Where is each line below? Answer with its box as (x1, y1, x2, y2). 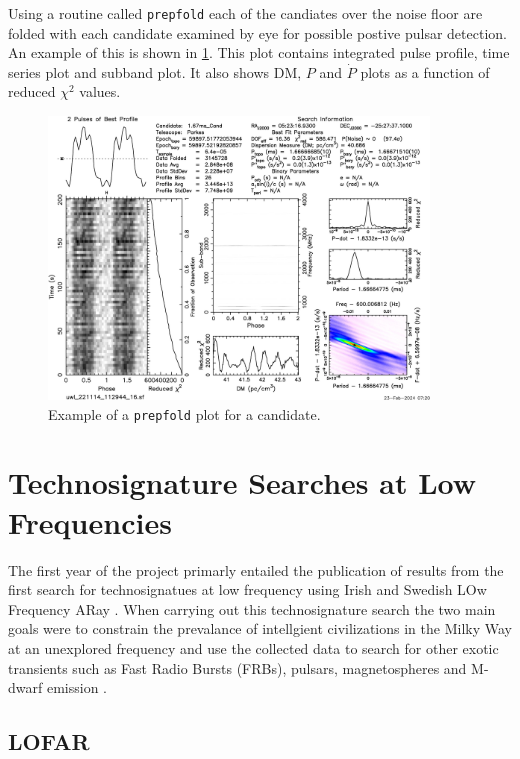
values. (79, 81, 121, 102)
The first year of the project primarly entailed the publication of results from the (8, 559, 504, 580)
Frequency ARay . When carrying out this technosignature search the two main (8, 598, 496, 619)
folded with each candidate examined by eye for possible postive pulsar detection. (8, 22, 507, 43)
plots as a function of (360, 61, 490, 82)
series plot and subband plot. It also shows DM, (8, 61, 302, 82)
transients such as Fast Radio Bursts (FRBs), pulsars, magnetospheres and (8, 657, 467, 678)
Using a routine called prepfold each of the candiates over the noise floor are (8, 3, 483, 23)
